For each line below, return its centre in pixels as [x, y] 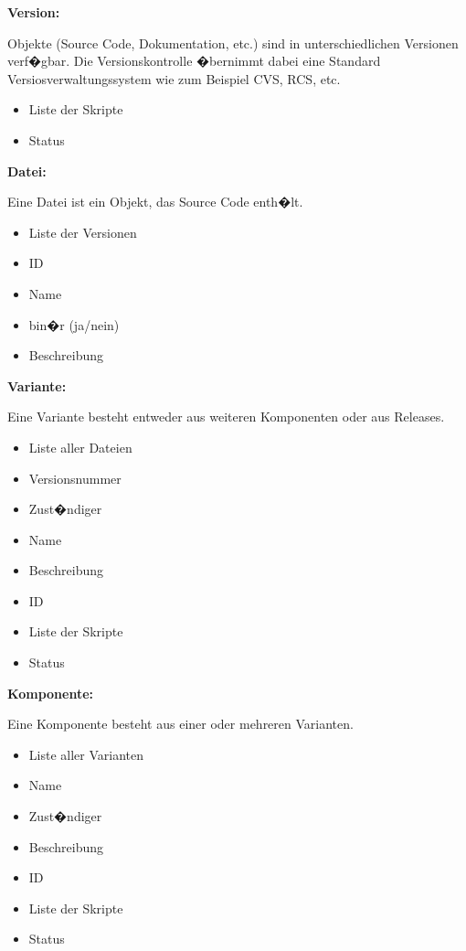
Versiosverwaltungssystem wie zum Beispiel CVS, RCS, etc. [174, 78]
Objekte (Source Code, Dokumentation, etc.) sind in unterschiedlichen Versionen [233, 43]
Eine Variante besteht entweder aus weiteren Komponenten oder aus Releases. [226, 417]
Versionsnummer [75, 478]
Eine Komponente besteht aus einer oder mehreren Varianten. [180, 724]
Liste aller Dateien [80, 447]
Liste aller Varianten [86, 754]
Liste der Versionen [83, 232]
